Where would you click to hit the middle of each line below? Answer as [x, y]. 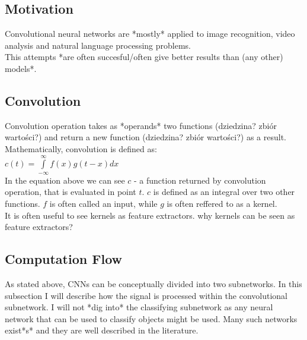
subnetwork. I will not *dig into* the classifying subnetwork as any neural [139, 307]
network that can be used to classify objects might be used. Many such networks [151, 318]
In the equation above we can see [65, 180]
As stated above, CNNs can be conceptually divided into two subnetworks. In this [153, 283]
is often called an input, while [103, 203]
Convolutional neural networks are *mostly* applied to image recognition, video [150, 34]
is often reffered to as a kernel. [222, 203]
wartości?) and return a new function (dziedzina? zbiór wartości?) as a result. [145, 137]
